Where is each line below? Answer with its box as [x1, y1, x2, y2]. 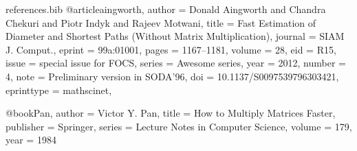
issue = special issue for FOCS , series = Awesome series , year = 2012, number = [6, 56, 346, 70]
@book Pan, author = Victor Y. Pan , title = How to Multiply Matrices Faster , [6, 106, 336, 120]
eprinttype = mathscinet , [6, 82, 112, 97]
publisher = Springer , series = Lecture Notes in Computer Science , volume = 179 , [6, 119, 352, 133]
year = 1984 [6, 132, 56, 147]
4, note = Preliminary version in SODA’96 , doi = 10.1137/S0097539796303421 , [6, 69, 339, 83]
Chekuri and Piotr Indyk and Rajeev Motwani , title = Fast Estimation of [6, 15, 316, 30]
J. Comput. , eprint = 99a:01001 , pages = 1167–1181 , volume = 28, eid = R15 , [6, 42, 336, 56]
